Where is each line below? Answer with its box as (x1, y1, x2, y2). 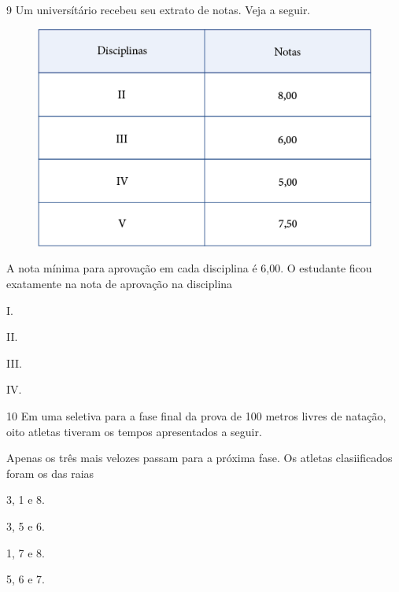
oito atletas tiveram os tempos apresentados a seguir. (6, 423, 262, 439)
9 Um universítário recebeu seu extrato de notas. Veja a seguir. (6, 2, 311, 17)
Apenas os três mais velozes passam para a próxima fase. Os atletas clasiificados (6, 450, 393, 466)
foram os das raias (6, 464, 94, 481)
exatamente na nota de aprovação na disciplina (6, 276, 233, 291)
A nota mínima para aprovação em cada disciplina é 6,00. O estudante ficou (6, 260, 372, 276)
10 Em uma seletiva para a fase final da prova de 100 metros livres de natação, (6, 407, 386, 424)
